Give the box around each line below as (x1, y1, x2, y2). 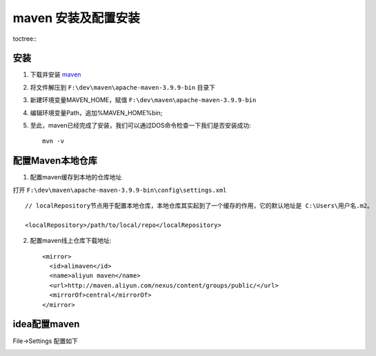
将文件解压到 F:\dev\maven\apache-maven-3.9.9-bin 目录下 (30, 83, 215, 91)
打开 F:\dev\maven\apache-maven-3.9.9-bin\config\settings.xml (12, 186, 227, 194)
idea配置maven (12, 318, 80, 330)
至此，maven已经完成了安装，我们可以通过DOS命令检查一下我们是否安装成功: (30, 121, 251, 130)
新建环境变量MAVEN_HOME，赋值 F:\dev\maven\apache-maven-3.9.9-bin (30, 96, 257, 104)
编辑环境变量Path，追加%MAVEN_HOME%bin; (30, 108, 163, 117)
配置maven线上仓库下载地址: (30, 237, 112, 245)
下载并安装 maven (30, 70, 81, 79)
